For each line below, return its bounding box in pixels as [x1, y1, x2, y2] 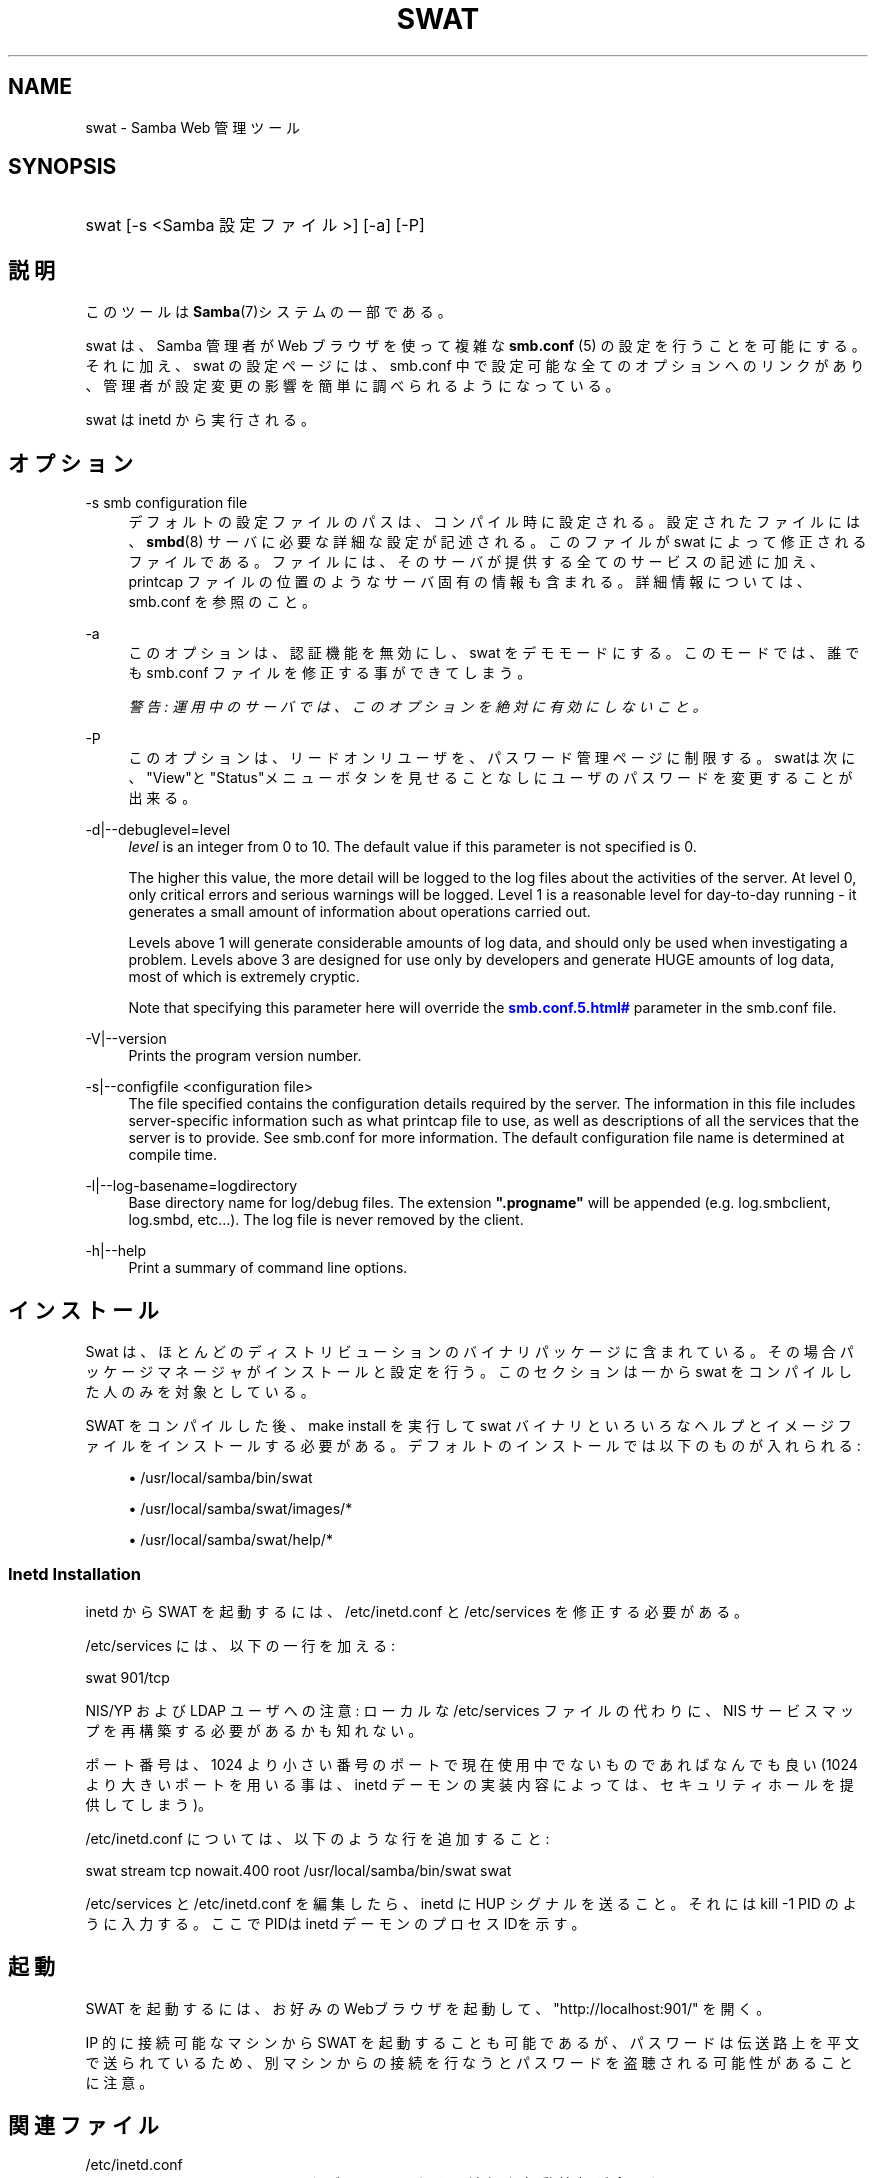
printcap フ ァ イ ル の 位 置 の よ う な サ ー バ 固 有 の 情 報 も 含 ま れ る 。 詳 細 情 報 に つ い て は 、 [128, 573, 811, 591]
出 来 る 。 [128, 789, 197, 807]
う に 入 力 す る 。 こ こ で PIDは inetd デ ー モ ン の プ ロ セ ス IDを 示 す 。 [85, 1914, 586, 1932]
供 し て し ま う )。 [85, 1795, 213, 1813]
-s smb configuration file [85, 494, 248, 512]
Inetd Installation [8, 1564, 142, 1585]
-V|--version [85, 1030, 167, 1048]
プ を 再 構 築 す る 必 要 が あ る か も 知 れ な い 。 [85, 1721, 423, 1739]
